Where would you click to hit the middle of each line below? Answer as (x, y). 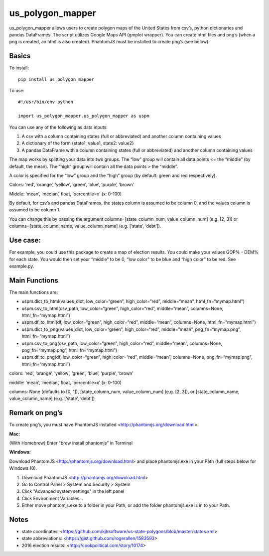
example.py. (22, 266)
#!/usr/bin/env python (46, 102)
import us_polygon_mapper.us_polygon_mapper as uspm (84, 116)
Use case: (25, 240)
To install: (19, 68)
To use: (17, 91)
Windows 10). (23, 468)
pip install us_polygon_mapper (56, 79)
